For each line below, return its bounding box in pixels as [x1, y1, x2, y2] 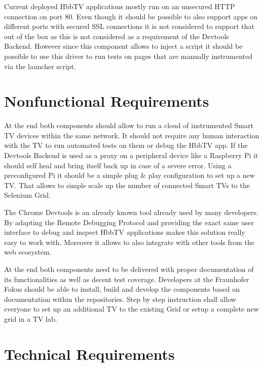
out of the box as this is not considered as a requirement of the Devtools [4, 30, 230, 41]
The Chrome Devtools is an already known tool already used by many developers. [4, 207, 258, 218]
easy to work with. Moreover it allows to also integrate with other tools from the [4, 236, 255, 247]
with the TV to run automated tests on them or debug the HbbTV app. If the [4, 140, 248, 150]
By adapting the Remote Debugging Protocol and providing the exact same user [4, 217, 254, 227]
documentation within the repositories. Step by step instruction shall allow [4, 293, 236, 304]
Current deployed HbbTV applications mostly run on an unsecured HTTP [4, 1, 235, 11]
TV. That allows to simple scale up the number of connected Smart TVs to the [4, 179, 250, 190]
